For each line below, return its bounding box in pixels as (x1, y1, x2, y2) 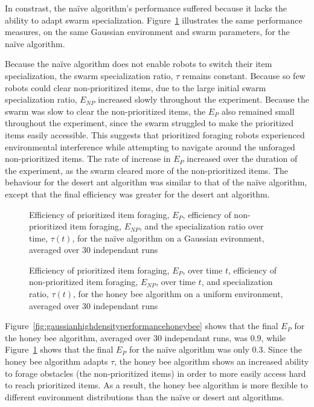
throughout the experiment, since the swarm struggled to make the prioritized (5, 117, 294, 129)
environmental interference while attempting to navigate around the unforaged (5, 140, 295, 153)
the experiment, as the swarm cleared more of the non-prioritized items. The (5, 164, 289, 176)
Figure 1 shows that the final (5, 343, 114, 356)
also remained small (221, 104, 295, 117)
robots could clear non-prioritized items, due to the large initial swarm (5, 81, 266, 94)
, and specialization (201, 275, 273, 288)
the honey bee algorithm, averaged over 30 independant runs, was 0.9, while (5, 331, 286, 344)
